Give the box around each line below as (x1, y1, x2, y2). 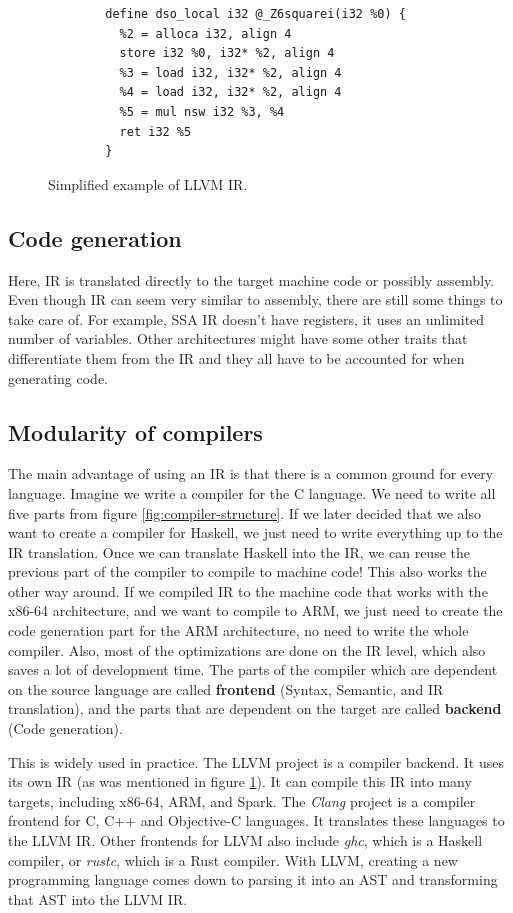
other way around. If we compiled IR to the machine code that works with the (8, 580, 488, 601)
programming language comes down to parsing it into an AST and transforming (8, 869, 498, 890)
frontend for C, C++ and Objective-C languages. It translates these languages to (8, 810, 505, 831)
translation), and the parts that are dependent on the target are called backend (8, 698, 502, 719)
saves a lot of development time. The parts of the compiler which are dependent (8, 659, 498, 680)
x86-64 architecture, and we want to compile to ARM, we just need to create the (8, 600, 503, 621)
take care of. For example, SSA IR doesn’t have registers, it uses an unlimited (8, 308, 485, 329)
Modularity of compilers (8, 416, 263, 447)
